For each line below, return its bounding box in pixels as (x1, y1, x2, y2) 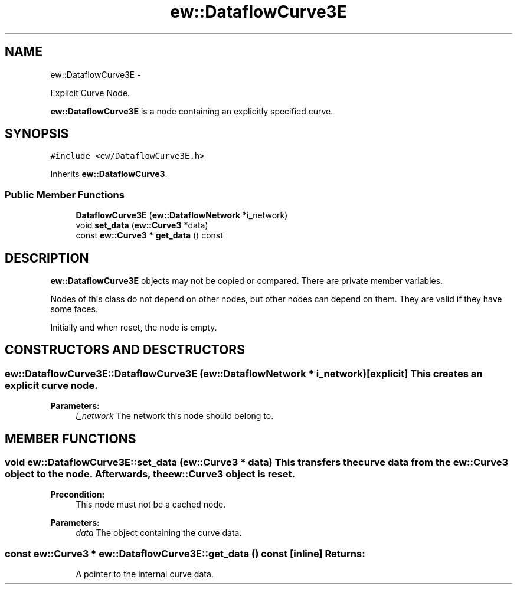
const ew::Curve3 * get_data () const (76, 230, 223, 241)
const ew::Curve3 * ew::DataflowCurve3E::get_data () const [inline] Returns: (5, 547, 365, 559)
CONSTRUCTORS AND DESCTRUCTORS (5, 342, 245, 358)
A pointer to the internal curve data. (76, 569, 214, 580)
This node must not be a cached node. (76, 499, 226, 510)
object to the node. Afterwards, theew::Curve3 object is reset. (5, 468, 296, 480)
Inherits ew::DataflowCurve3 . (50, 169, 168, 179)
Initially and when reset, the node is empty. (50, 322, 217, 333)
